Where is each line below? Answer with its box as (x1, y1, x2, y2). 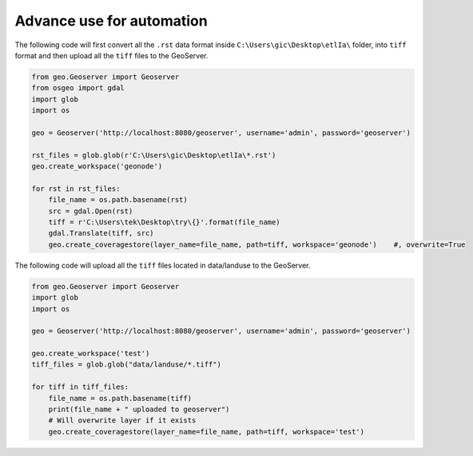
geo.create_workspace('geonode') (31, 162, 163, 171)
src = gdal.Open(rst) (48, 206, 133, 216)
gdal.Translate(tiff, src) (48, 228, 155, 238)
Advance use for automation (14, 12, 208, 30)
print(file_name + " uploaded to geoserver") (48, 405, 230, 414)
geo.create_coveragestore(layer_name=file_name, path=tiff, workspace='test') (48, 427, 365, 436)
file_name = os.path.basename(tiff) (48, 394, 192, 402)
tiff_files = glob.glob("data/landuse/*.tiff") (31, 360, 221, 369)
